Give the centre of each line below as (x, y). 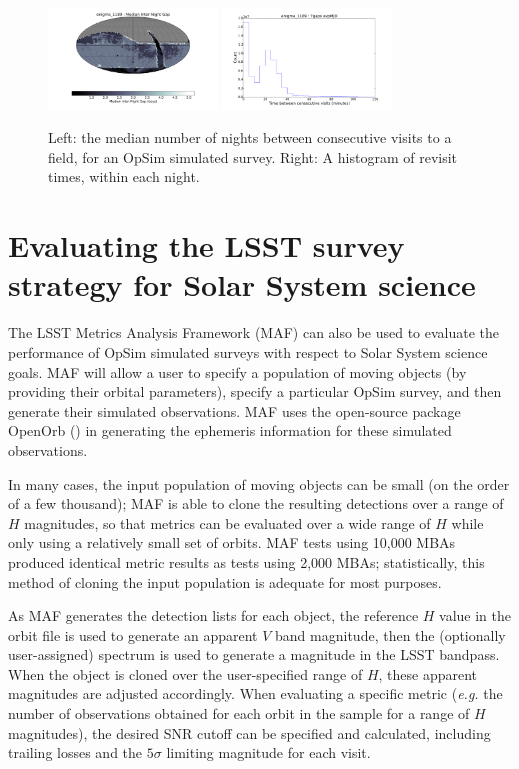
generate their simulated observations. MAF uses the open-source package (234, 410)
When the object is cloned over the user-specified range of (185, 673)
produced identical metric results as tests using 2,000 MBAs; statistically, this (246, 561)
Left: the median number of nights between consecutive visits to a (250, 137)
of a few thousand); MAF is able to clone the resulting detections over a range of (256, 503)
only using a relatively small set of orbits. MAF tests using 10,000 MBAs (232, 542)
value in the (475, 615)
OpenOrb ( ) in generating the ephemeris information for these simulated (230, 430)
